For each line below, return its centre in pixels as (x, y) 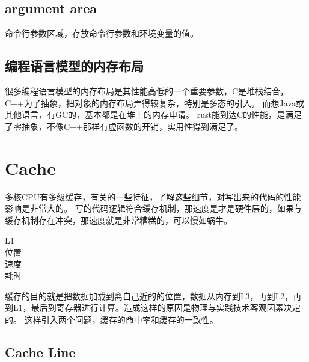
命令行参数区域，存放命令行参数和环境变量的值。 (102, 33)
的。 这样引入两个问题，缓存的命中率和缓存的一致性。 (112, 319)
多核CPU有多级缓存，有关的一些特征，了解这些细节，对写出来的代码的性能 (153, 196)
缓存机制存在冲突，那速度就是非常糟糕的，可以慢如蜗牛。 (118, 220)
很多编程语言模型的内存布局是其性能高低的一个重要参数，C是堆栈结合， (147, 91)
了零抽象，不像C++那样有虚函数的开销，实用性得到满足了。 (124, 126)
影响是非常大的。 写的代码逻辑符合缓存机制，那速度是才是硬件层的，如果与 (154, 208)
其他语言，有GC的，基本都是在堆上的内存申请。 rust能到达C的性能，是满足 (154, 115)
